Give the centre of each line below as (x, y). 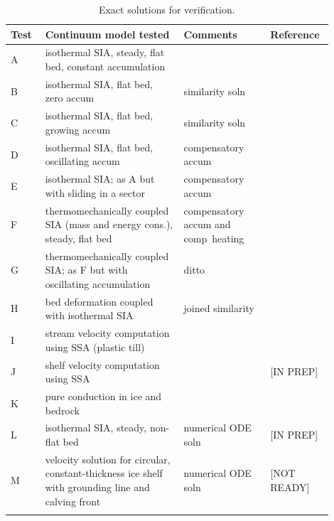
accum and (207, 224)
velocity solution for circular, (108, 459)
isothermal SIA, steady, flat (105, 52)
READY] (290, 487)
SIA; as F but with (86, 270)
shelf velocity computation (102, 364)
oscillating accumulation (98, 283)
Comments (210, 34)
